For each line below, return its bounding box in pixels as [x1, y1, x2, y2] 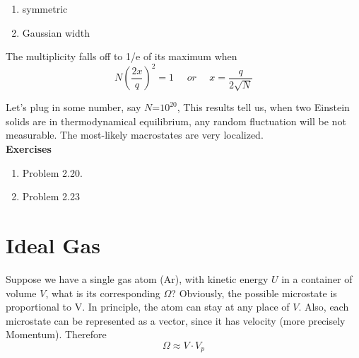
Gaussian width [22, 25, 90, 40]
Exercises [6, 142, 52, 156]
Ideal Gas [6, 231, 100, 260]
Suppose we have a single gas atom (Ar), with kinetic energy [6, 271, 269, 286]
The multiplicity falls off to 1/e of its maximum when [6, 49, 237, 64]
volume [6, 285, 37, 300]
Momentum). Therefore [6, 327, 107, 342]
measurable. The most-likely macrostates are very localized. [6, 127, 264, 142]
